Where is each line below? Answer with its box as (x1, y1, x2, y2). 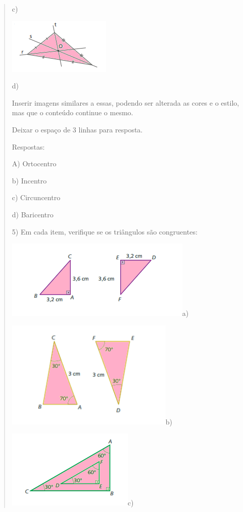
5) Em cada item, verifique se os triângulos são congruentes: (12, 226, 198, 237)
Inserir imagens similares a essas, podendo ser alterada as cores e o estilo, (12, 97, 239, 108)
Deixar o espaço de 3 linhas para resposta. (12, 124, 143, 134)
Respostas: (12, 141, 45, 152)
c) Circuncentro (12, 192, 61, 203)
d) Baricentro (12, 209, 54, 219)
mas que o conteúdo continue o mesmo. (12, 107, 133, 118)
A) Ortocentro (12, 158, 57, 169)
